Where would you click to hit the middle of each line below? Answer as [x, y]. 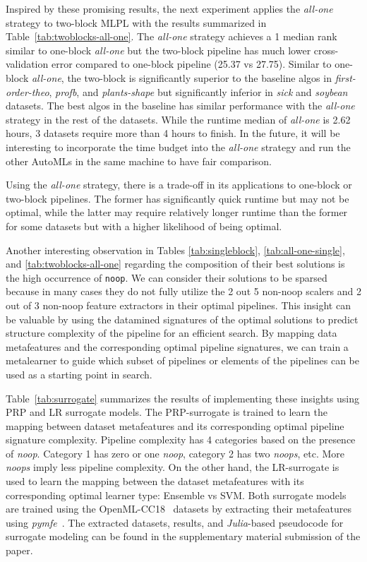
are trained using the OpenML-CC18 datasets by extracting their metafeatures [179, 509]
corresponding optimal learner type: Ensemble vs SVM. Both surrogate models [176, 495]
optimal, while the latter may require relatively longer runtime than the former [177, 212]
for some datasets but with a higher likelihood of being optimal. [144, 226]
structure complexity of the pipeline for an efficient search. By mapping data [172, 333]
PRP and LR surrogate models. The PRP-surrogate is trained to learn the [167, 412]
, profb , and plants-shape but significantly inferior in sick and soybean [198, 91]
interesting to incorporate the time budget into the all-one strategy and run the [178, 147]
